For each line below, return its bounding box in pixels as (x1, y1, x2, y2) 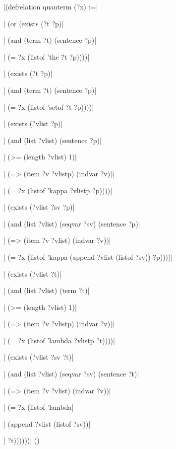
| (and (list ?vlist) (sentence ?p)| (3, 135, 102, 145)
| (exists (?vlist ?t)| (3, 268, 61, 279)
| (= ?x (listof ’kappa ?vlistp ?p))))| (3, 185, 113, 195)
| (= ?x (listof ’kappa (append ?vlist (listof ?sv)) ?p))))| (3, 251, 173, 262)
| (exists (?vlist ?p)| (3, 118, 63, 129)
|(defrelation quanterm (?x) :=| (3, 1, 98, 11)
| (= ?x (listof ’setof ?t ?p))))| (3, 101, 94, 112)
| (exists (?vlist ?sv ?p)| (3, 202, 75, 212)
